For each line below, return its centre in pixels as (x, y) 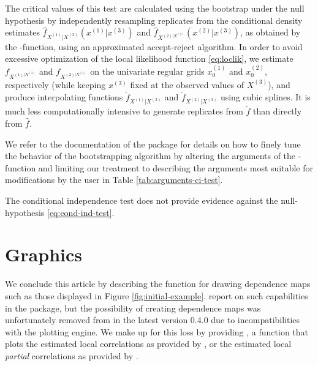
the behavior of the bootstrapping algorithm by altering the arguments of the (150, 156)
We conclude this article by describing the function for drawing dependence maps (158, 284)
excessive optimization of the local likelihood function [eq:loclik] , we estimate (149, 58)
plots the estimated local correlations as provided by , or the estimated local (148, 344)
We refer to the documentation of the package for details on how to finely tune (153, 144)
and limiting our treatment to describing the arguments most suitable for (176, 167)
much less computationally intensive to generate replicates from (124, 111)
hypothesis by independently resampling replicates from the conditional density (154, 20)
